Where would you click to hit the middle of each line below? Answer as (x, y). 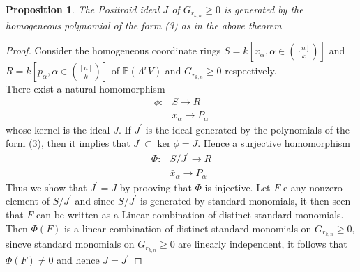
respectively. (251, 71)
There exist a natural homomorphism (85, 89)
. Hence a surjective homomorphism (274, 143)
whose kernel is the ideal (58, 129)
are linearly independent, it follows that (263, 244)
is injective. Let (238, 187)
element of (28, 201)
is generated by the (264, 9)
